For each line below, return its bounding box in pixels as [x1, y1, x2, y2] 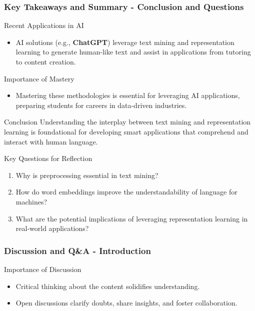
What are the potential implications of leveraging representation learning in [15, 213, 248, 223]
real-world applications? [15, 223, 89, 233]
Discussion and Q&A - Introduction [4, 244, 151, 256]
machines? [15, 196, 47, 206]
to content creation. [15, 56, 76, 66]
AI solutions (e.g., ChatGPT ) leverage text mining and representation [15, 36, 234, 47]
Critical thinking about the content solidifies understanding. [15, 280, 200, 291]
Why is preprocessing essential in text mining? [15, 169, 158, 180]
